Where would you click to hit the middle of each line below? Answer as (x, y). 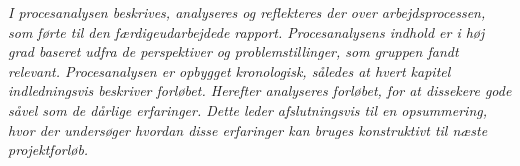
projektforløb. (48, 149)
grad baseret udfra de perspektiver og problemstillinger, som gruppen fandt (233, 51)
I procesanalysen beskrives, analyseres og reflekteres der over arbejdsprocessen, (247, 12)
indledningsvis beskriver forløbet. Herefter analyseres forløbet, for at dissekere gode (260, 90)
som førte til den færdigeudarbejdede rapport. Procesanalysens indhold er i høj (246, 31)
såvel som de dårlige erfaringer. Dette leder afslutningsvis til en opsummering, (248, 109)
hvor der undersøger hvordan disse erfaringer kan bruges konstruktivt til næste (248, 129)
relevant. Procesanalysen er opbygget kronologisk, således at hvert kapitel (229, 70)
